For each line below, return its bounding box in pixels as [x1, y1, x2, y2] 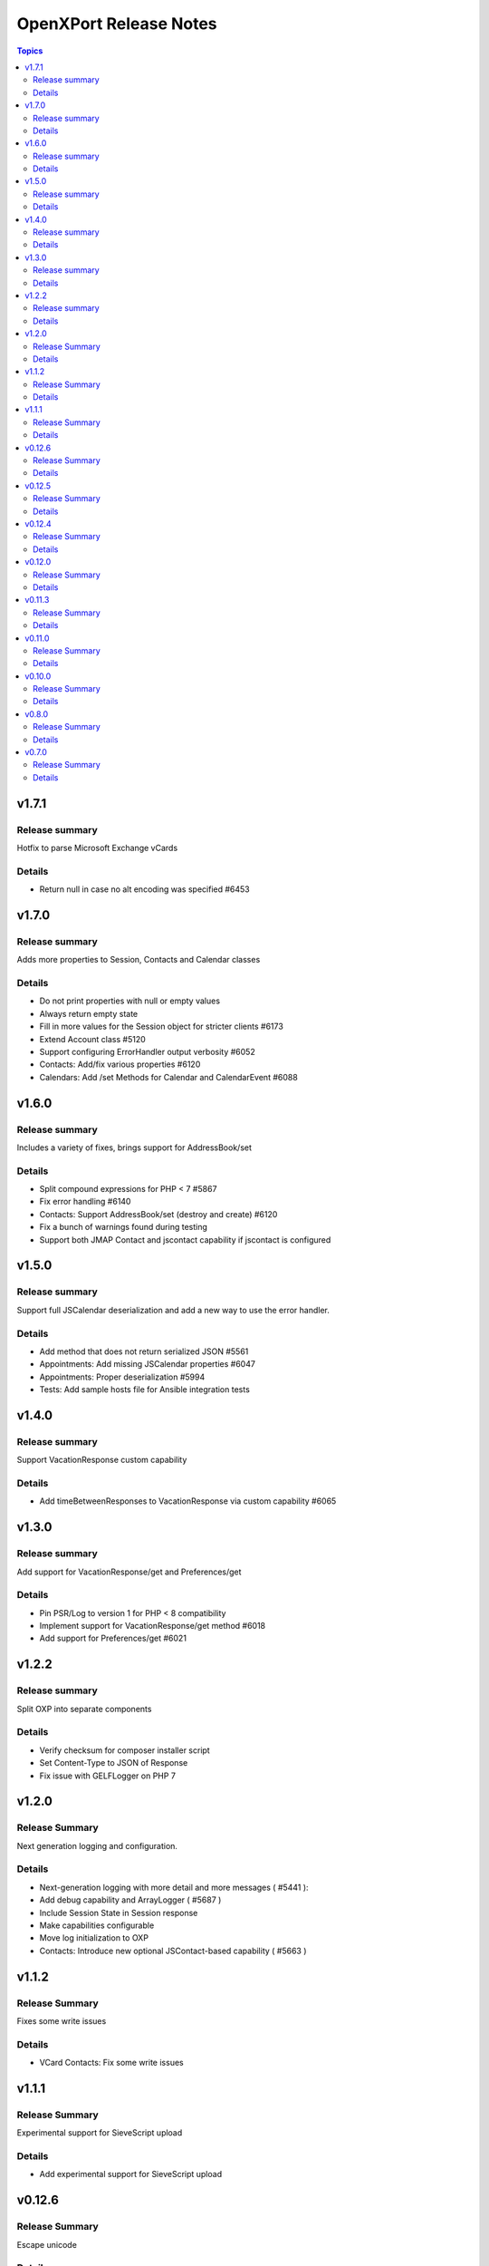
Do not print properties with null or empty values [39, 995, 221, 1006]
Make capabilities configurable [39, 1920, 155, 1931]
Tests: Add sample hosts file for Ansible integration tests [39, 1384, 251, 1395]
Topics [16, 45, 43, 56]
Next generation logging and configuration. [16, 1840, 178, 1851]
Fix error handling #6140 [39, 1196, 131, 1207]
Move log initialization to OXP [39, 1932, 149, 1943]
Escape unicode [16, 2239, 77, 2250]
